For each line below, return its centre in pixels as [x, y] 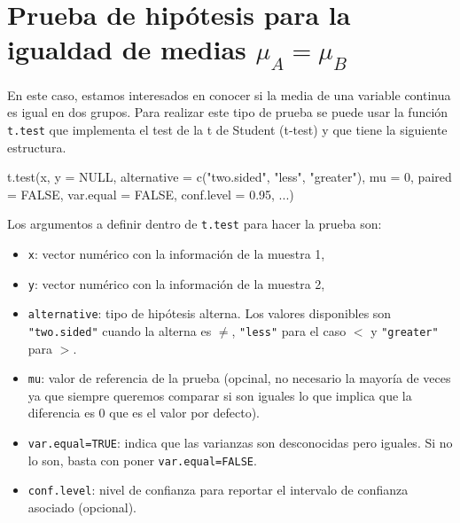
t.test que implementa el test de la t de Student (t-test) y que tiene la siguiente [227, 129]
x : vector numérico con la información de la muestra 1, [176, 254]
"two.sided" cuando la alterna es [120, 330]
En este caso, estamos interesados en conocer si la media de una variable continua [229, 94]
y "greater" [405, 330]
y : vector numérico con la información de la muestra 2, [176, 283]
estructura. [37, 147]
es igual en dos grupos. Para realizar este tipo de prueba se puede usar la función [228, 112]
